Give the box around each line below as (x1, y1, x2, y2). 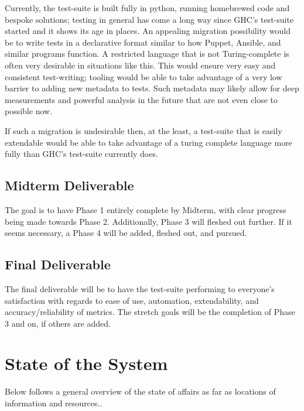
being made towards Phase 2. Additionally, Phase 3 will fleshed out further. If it (5, 215, 292, 227)
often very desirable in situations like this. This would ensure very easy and (5, 59, 276, 71)
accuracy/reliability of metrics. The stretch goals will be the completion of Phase (5, 306, 295, 318)
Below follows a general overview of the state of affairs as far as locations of (5, 385, 276, 398)
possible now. (5, 105, 53, 117)
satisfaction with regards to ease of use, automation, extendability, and (5, 294, 259, 306)
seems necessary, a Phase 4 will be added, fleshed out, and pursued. (5, 227, 247, 239)
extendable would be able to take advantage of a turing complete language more (5, 136, 292, 148)
